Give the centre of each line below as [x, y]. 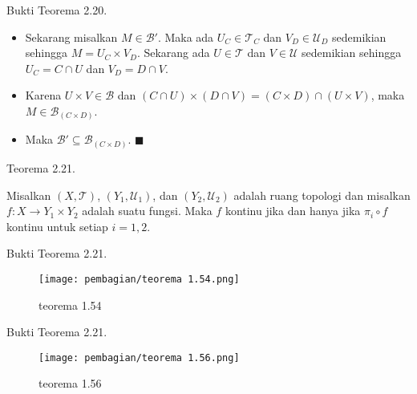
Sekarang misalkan [71, 37]
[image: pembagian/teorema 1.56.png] [139, 357]
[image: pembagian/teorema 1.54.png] [139, 279]
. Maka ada [186, 37]
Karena [43, 95]
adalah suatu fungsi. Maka [147, 211]
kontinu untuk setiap [57, 226]
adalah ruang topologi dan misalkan [322, 195]
